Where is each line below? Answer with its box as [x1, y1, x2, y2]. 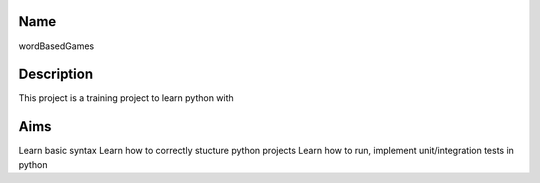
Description [18, 66, 94, 83]
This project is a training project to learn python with [18, 92, 234, 104]
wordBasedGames [18, 40, 95, 52]
